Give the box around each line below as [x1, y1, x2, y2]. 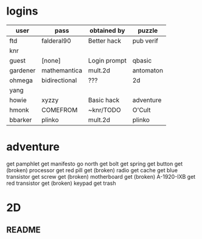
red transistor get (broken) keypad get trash [6, 179, 116, 187]
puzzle [138, 26, 158, 35]
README [6, 225, 41, 235]
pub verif [132, 36, 158, 45]
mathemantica [41, 66, 83, 74]
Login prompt [88, 56, 127, 64]
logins [6, 4, 38, 18]
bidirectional [41, 76, 77, 85]
